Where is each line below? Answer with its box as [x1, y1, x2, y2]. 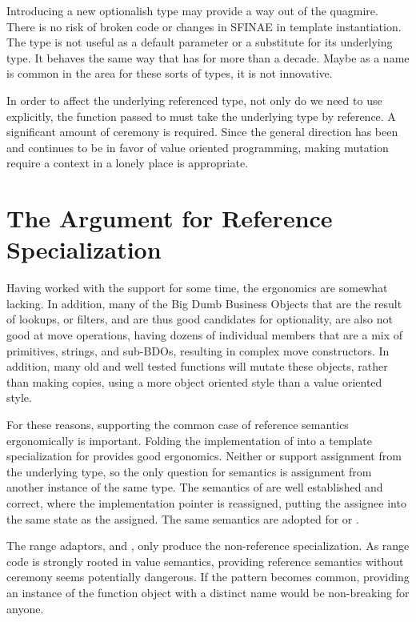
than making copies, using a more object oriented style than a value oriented [6, 373, 382, 390]
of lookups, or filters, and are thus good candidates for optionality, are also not [6, 311, 393, 327]
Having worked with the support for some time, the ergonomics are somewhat [6, 279, 388, 296]
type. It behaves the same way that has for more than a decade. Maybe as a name [6, 49, 410, 66]
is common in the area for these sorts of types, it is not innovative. [6, 65, 333, 82]
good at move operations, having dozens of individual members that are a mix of [6, 327, 403, 343]
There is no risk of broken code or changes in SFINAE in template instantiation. [6, 18, 402, 34]
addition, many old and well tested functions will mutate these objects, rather [6, 358, 388, 375]
